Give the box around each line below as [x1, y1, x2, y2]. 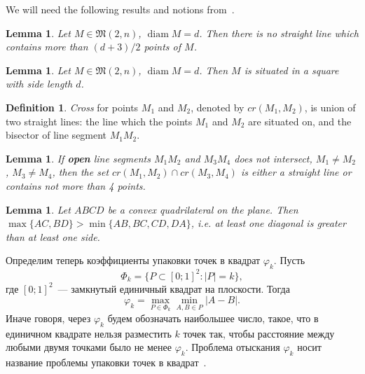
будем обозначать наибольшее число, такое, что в [107, 310, 319, 325]
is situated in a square [244, 62, 339, 77]
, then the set [52, 165, 109, 179]
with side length [6, 76, 73, 91]
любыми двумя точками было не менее [6, 340, 172, 354]
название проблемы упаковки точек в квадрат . [6, 355, 207, 370]
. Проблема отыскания [185, 340, 280, 354]
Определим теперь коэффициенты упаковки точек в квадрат [6, 253, 261, 268]
